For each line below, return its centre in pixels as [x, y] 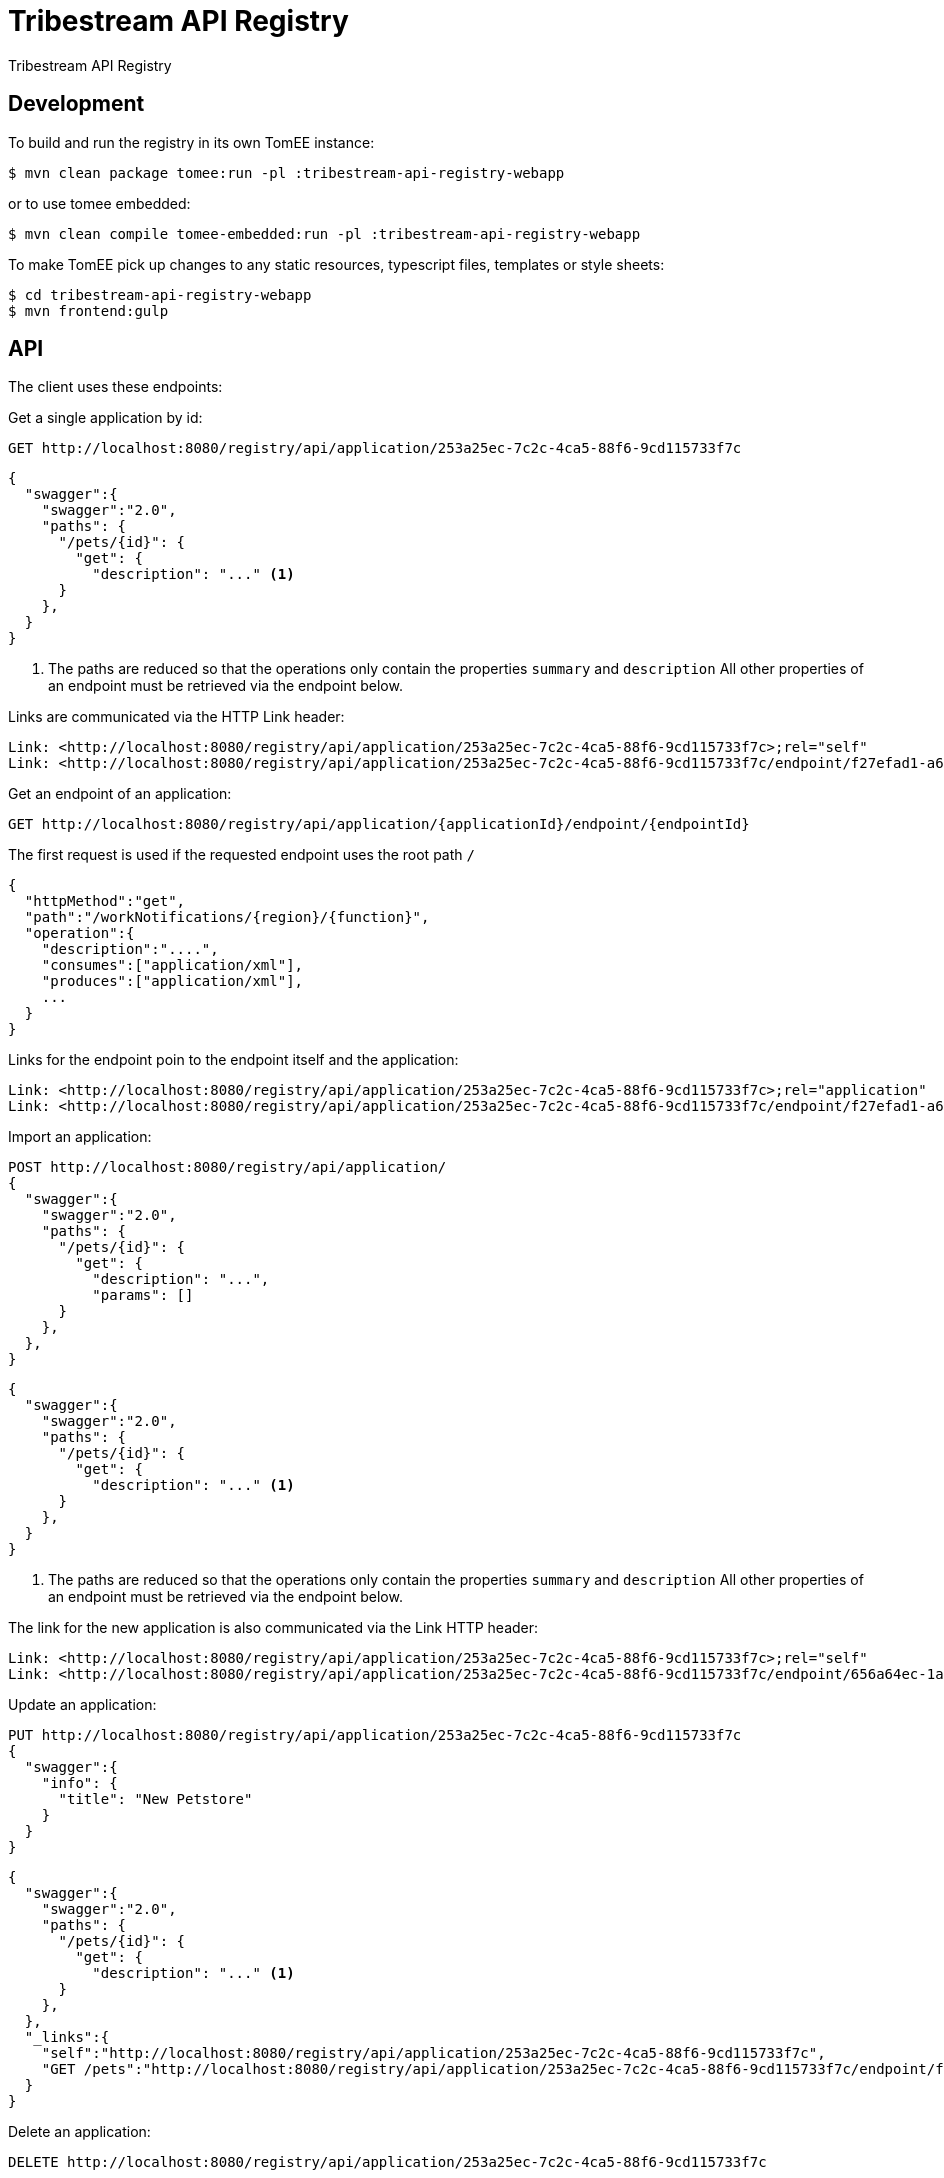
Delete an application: [79, 2132]
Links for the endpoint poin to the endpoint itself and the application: [233, 1060]
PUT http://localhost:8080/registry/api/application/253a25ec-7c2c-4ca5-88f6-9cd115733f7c [375, 1735]
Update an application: [82, 1705]
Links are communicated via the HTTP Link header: [176, 717]
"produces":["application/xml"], [172, 981]
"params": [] [143, 1295]
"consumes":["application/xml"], [172, 965]
